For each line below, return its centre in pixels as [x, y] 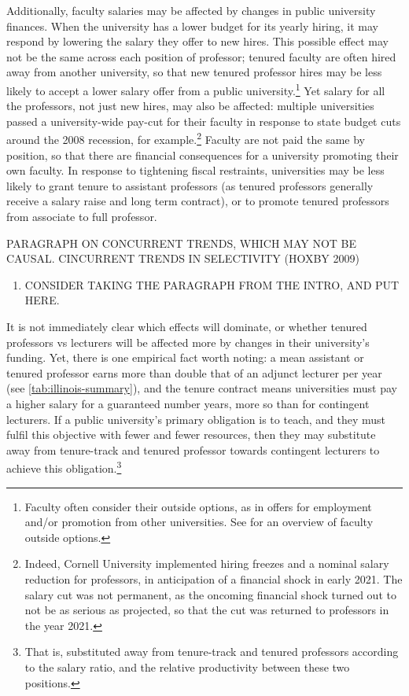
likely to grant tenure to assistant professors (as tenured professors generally [190, 185]
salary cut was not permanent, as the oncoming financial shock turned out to [210, 594]
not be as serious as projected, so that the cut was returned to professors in [207, 610]
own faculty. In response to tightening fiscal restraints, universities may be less [195, 170]
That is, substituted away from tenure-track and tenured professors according [212, 652]
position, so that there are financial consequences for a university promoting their [203, 155]
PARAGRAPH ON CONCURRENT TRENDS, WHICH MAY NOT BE [181, 243]
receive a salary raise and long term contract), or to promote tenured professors [198, 201]
